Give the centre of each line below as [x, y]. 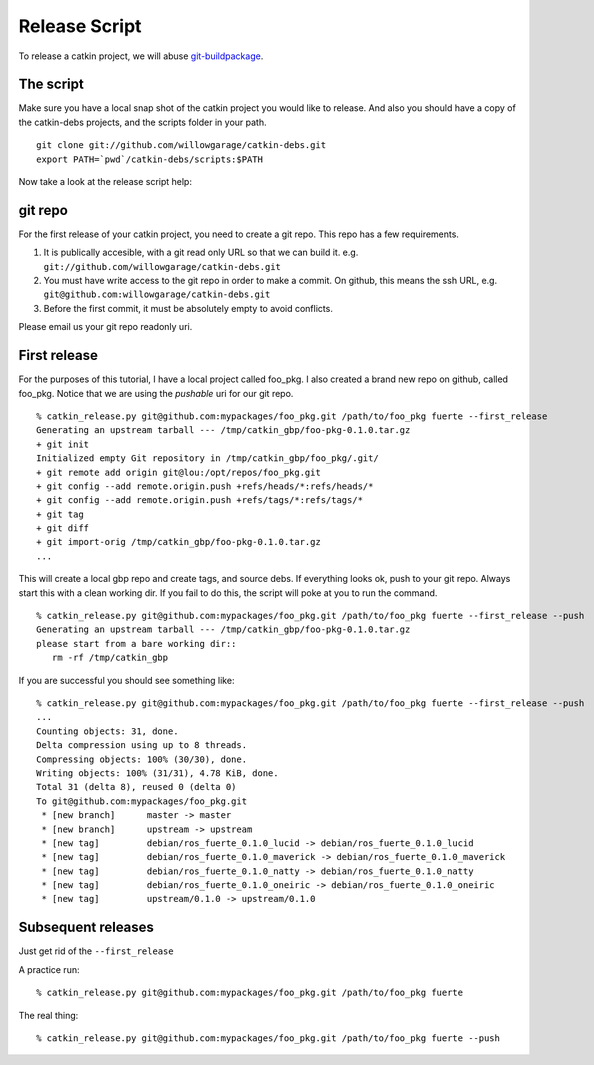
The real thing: [48, 1015]
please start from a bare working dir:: [136, 643]
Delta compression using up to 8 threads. [142, 745]
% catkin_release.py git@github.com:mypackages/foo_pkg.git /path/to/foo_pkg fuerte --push [268, 1038]
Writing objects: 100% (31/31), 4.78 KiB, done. [157, 773]
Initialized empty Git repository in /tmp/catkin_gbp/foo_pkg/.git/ [207, 458]
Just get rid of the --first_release [96, 951]
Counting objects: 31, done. [107, 731]
